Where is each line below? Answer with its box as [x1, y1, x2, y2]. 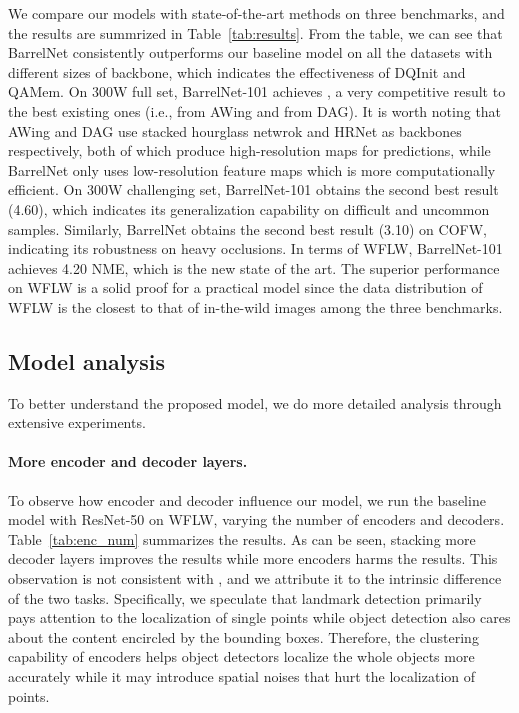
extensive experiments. [8, 412, 146, 433]
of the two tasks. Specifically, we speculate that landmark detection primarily [8, 587, 482, 608]
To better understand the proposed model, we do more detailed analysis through [8, 392, 502, 413]
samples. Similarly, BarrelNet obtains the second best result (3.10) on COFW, [8, 218, 487, 239]
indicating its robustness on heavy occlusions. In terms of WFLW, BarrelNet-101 [8, 238, 503, 259]
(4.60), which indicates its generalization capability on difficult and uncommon [8, 198, 490, 219]
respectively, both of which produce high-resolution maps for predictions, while [8, 140, 491, 161]
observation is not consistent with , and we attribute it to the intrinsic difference [8, 568, 502, 589]
